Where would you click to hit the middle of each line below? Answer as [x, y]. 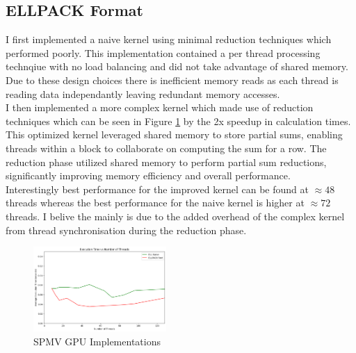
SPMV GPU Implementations [97, 341]
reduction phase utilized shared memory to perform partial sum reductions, [166, 162]
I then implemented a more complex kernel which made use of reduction [160, 107]
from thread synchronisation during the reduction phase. [126, 230]
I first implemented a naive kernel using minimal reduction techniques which [169, 39]
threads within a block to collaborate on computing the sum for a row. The [166, 148]
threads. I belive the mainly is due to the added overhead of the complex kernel [175, 216]
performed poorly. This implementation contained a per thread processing [163, 52]
